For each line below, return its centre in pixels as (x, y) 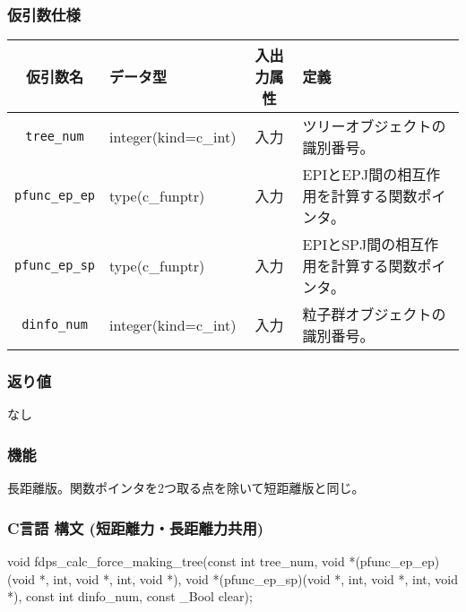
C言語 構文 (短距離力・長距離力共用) (136, 527)
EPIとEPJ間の (350, 175)
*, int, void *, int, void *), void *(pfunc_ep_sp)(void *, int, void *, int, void (248, 578)
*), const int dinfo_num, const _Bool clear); (130, 596)
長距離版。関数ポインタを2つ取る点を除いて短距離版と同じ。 (186, 488)
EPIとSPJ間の (349, 245)
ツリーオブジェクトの (374, 126)
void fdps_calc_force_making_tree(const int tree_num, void (176, 561)
